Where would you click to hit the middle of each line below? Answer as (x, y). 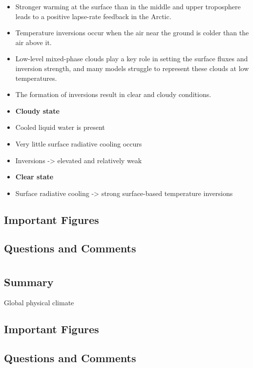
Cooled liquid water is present (60, 127)
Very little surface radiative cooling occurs (79, 143)
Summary (29, 282)
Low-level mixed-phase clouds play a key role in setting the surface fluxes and (132, 59)
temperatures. (36, 78)
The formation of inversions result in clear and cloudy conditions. (113, 94)
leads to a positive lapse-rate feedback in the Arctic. (93, 16)
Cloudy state (37, 110)
